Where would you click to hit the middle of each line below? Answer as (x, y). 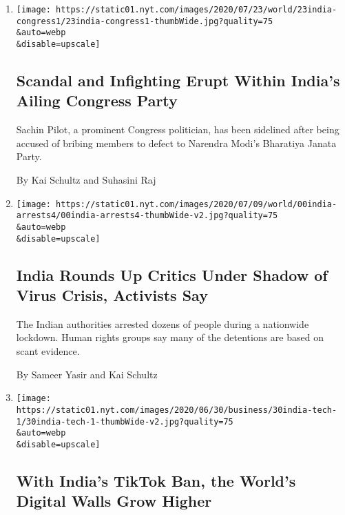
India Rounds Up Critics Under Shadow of (172, 274)
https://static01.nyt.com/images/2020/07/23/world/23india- (197, 10)
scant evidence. (48, 351)
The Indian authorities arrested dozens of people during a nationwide (163, 323)
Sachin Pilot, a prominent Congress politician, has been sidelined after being (178, 129)
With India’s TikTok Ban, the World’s (156, 480)
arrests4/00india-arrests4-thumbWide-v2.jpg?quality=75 (147, 216)
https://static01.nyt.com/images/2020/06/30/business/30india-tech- (177, 410)
